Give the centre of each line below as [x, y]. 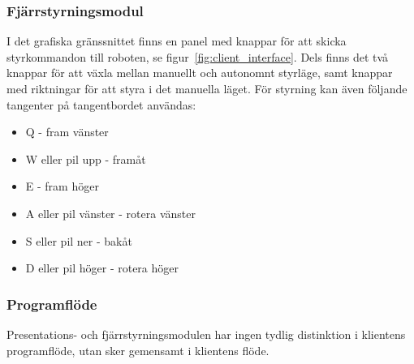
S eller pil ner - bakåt [79, 240]
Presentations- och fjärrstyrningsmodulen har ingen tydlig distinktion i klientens [206, 334]
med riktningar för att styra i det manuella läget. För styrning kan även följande [207, 88]
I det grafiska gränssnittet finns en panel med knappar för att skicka [177, 41]
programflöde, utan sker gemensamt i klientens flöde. [138, 350]
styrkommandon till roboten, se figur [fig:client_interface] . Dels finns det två [198, 56]
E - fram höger [62, 186]
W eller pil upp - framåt [86, 158]
